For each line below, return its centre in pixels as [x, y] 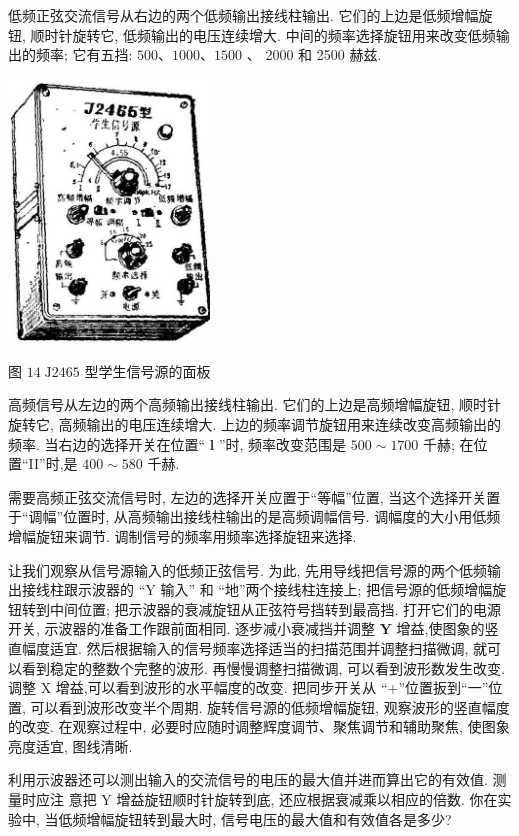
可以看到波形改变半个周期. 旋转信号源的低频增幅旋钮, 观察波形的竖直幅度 [270, 706]
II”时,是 [53, 463]
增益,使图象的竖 [447, 628]
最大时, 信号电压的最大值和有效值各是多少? [311, 818]
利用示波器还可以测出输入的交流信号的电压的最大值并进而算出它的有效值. [248, 779]
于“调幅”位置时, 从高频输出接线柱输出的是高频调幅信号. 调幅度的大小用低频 [254, 516]
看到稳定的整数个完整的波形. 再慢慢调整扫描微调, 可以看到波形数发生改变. [263, 667]
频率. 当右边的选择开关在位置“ [107, 443]
